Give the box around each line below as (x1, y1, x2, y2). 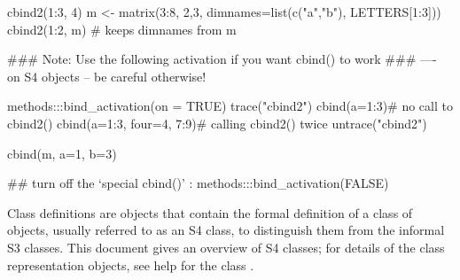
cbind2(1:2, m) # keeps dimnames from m (7, 19, 237, 38)
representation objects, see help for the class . (7, 255, 254, 274)
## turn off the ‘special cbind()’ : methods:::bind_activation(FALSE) (7, 174, 389, 192)
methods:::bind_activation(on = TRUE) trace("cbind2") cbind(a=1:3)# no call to (7, 97, 453, 115)
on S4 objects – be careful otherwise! (7, 66, 207, 85)
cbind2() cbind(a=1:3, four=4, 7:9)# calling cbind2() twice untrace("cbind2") (7, 113, 427, 132)
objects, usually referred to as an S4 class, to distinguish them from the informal (7, 221, 445, 239)
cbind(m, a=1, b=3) (7, 144, 117, 162)
